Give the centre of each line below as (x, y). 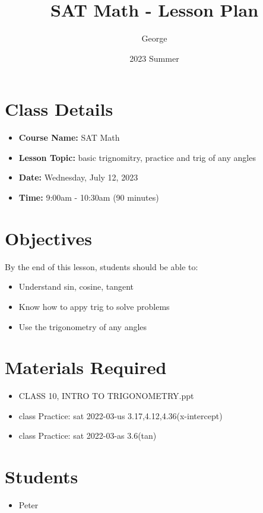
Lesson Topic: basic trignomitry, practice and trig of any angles (137, 157)
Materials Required (86, 367)
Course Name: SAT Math (69, 137)
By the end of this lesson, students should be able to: (102, 266)
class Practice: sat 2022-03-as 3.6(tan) (88, 436)
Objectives (48, 238)
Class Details (59, 109)
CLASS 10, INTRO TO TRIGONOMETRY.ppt (106, 396)
